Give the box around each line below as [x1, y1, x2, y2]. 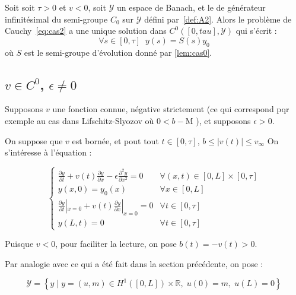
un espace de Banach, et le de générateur [117, 1, 266, 13]
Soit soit [5, 1, 35, 13]
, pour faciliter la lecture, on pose [55, 237, 177, 250]
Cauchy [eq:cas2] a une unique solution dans [5, 24, 167, 37]
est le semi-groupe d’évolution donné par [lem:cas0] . [24, 46, 212, 58]
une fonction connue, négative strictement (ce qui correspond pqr [52, 103, 289, 115]
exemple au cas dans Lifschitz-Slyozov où [5, 114, 154, 126]
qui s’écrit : [235, 24, 277, 37]
